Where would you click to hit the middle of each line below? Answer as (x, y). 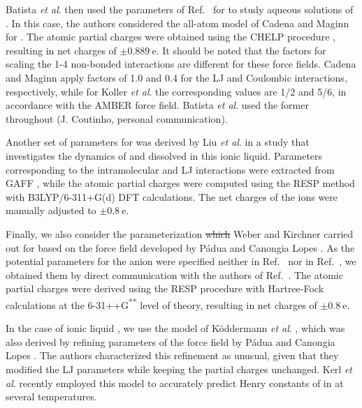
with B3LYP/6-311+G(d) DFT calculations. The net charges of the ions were (172, 196)
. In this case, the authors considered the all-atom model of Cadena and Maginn (178, 23)
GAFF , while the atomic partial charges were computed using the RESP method (180, 183)
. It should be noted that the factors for (241, 50)
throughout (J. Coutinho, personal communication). (117, 118)
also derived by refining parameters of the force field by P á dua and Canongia (171, 341)
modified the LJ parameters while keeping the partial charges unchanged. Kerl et (179, 369)
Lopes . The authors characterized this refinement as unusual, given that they (172, 355)
